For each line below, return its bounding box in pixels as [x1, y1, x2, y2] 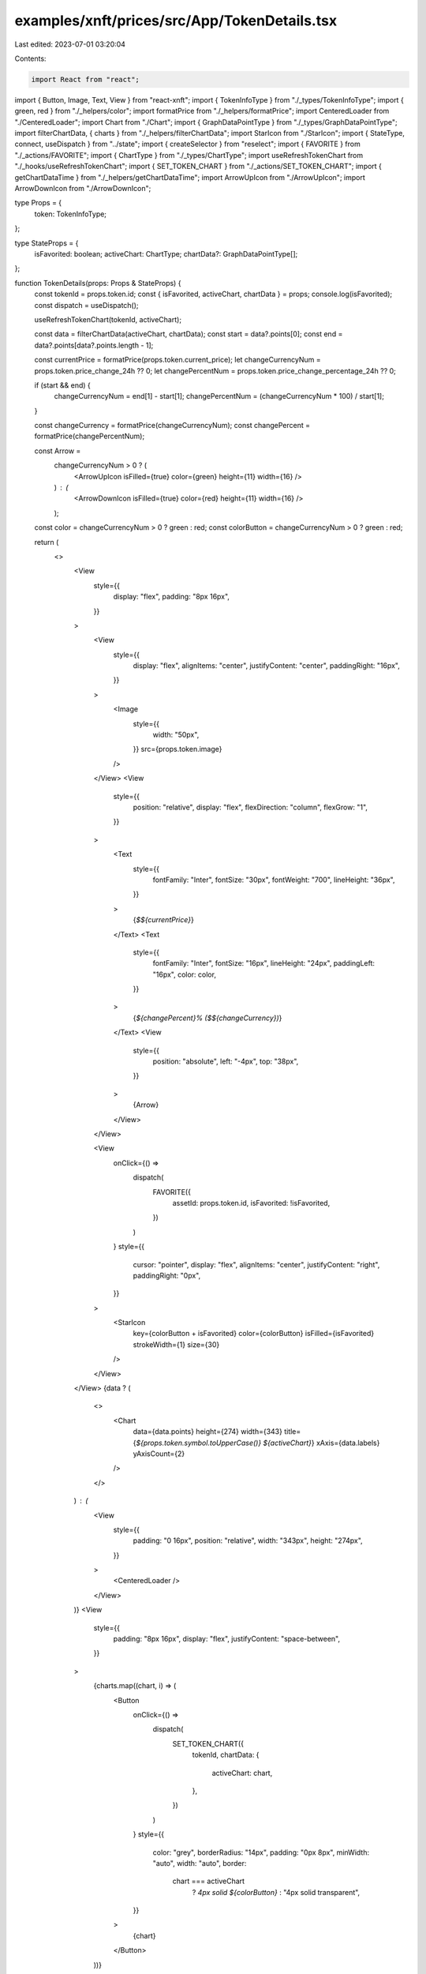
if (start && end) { [34, 380, 91, 390]
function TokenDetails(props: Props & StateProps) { [14, 278, 181, 287]
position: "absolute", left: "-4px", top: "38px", [152, 1056, 299, 1066]
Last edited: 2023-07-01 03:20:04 [14, 39, 126, 49]
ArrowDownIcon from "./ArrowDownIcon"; [14, 184, 151, 193]
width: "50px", [152, 730, 200, 740]
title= [284, 1427, 301, 1436]
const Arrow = [34, 446, 81, 456]
